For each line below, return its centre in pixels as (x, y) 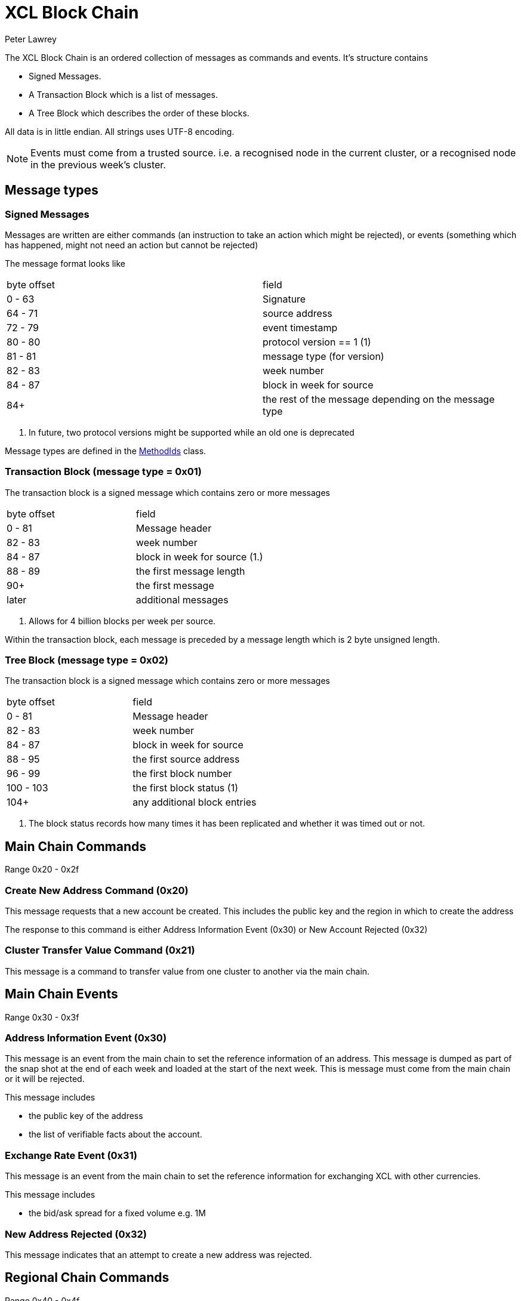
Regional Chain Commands (87, 1278)
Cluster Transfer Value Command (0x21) (100, 950)
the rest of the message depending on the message (379, 399)
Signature (284, 299)
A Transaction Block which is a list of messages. (123, 94)
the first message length (190, 571)
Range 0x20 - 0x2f (42, 870)
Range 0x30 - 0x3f (42, 1017)
